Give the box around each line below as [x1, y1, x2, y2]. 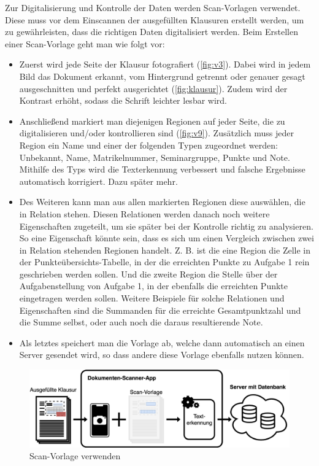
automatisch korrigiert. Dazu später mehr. [19, 174, 178, 187]
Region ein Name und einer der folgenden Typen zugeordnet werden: [19, 138, 278, 151]
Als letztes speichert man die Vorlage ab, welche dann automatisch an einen [19, 336, 305, 349]
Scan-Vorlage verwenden [29, 449, 121, 462]
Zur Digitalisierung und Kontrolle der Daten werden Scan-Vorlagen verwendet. [5, 1, 301, 14]
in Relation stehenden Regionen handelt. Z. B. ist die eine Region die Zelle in [19, 243, 310, 256]
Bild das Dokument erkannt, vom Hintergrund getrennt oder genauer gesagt [19, 69, 306, 82]
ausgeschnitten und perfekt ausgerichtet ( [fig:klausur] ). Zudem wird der [19, 82, 288, 95]
